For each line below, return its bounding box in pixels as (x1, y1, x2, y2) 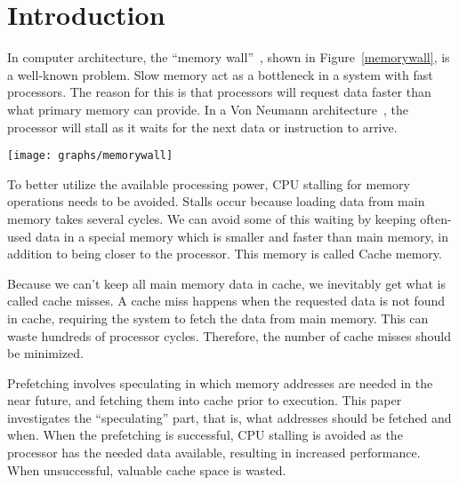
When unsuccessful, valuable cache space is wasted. (7, 460, 286, 479)
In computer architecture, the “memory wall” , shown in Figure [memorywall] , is (7, 48, 450, 67)
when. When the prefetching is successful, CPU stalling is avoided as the (7, 425, 403, 444)
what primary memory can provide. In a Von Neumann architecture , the (7, 99, 408, 118)
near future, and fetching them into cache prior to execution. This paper (7, 391, 402, 409)
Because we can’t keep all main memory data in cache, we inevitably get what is (7, 274, 447, 292)
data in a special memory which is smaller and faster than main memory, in (35, 227, 448, 245)
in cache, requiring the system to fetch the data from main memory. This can (7, 308, 429, 327)
